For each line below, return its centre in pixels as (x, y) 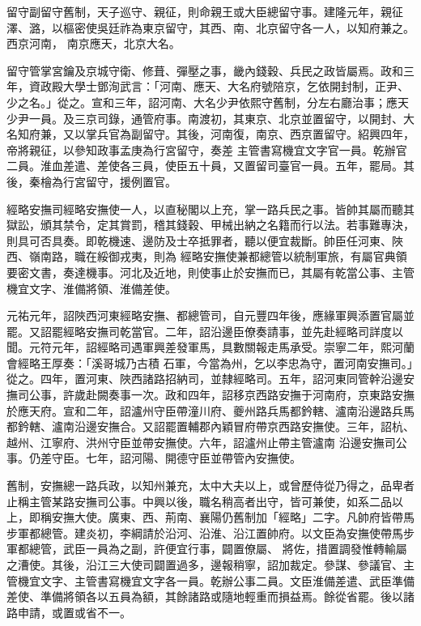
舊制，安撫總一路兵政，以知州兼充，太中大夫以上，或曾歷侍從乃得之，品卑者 (210, 485)
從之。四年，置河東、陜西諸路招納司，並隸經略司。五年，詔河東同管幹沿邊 (205, 379)
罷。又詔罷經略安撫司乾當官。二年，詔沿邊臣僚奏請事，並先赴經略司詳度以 (205, 331)
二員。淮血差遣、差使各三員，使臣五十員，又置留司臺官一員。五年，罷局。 (205, 166)
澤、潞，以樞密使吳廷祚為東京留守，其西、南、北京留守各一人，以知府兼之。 (210, 27)
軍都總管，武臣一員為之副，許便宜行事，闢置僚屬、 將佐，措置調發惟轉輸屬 (207, 549)
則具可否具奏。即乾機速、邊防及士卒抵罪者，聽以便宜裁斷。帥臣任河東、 (199, 240)
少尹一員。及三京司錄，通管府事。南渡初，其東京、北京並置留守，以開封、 (205, 118)
